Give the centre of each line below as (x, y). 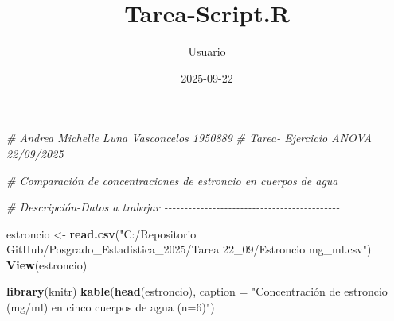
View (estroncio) (47, 264)
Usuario (207, 51)
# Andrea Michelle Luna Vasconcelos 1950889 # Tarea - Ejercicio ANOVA (189, 138)
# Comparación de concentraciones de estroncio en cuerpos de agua (172, 180)
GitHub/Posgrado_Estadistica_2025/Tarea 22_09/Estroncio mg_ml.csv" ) (189, 249)
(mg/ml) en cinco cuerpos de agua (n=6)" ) (111, 307)
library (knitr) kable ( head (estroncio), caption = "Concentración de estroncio (197, 291)
